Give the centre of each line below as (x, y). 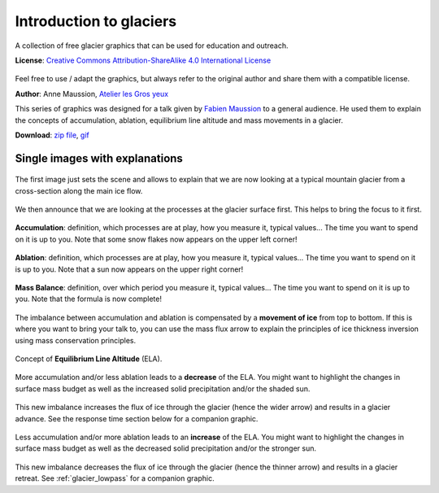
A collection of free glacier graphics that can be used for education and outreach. (152, 46)
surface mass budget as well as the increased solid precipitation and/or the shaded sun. (163, 388)
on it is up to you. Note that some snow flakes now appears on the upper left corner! (156, 239)
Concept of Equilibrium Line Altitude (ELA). (89, 359)
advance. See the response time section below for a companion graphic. (137, 418)
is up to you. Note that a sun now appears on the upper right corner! (129, 269)
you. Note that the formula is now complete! (89, 299)
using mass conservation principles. (76, 340)
